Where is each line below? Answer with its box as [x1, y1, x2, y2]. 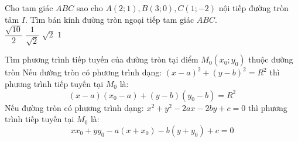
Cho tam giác [5, 2, 53, 13]
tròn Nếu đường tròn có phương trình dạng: [5, 66, 162, 78]
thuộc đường [248, 53, 293, 65]
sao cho [76, 2, 103, 13]
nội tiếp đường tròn [218, 2, 289, 13]
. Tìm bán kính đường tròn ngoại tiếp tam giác [25, 13, 194, 25]
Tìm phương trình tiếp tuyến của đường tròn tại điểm [5, 53, 198, 65]
